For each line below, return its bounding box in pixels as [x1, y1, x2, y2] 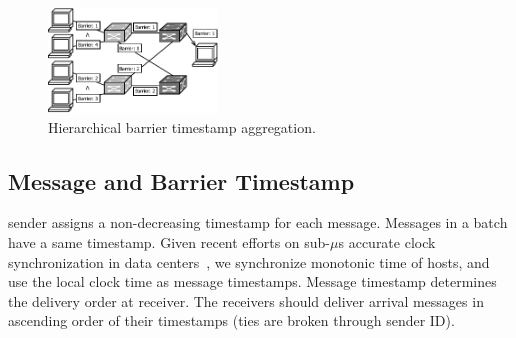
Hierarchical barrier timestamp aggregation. [48, 116, 316, 137]
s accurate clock [338, 231, 436, 252]
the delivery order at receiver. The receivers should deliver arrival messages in [8, 290, 484, 311]
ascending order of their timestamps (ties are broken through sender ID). [8, 310, 455, 331]
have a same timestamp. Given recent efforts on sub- [8, 231, 331, 252]
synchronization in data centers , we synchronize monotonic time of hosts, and [8, 251, 490, 272]
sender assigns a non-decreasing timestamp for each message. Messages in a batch [8, 212, 508, 233]
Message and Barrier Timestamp [8, 165, 355, 196]
